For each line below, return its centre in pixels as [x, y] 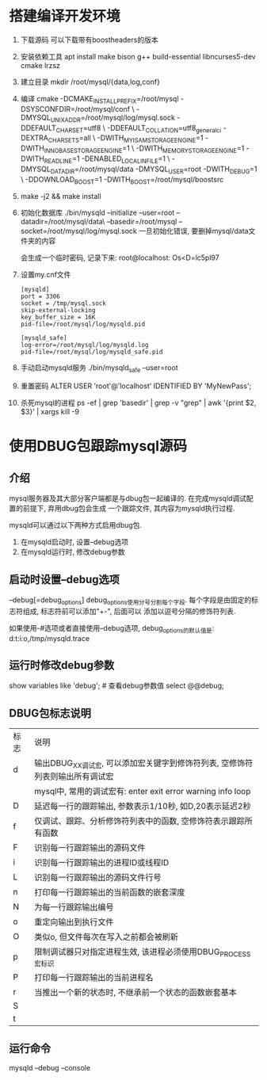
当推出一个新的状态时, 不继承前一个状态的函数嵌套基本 [135, 992]
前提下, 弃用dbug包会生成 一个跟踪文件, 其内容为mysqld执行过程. [129, 509]
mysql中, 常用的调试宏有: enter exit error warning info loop [142, 792]
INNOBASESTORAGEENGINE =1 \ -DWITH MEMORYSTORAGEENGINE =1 [144, 149]
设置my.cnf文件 [46, 275]
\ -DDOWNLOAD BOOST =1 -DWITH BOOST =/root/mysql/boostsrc [122, 180]
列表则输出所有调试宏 [74, 777]
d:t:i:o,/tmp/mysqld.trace [50, 638]
